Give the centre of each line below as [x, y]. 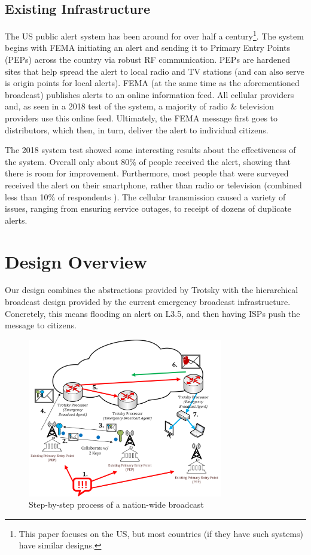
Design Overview [76, 261]
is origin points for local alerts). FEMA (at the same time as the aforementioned [152, 83]
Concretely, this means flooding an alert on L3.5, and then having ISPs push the [153, 313]
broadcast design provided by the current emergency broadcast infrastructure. [148, 302]
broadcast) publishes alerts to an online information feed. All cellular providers [150, 94]
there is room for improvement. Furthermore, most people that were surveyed [147, 173]
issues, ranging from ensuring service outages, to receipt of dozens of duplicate [148, 208]
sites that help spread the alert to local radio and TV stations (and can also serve [155, 71]
